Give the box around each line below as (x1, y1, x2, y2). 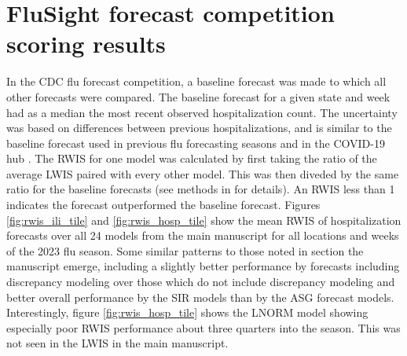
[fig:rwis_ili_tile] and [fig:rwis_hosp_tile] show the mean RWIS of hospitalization (6, 211, 401, 228)
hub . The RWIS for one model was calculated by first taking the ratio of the (6, 150, 377, 167)
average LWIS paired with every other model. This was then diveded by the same (6, 165, 399, 182)
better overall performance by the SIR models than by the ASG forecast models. (6, 288, 394, 305)
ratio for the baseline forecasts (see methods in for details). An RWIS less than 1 (6, 181, 395, 197)
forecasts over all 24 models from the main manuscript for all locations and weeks (6, 227, 399, 244)
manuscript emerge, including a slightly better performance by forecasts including (6, 258, 400, 274)
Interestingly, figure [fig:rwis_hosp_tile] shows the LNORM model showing (6, 304, 368, 321)
